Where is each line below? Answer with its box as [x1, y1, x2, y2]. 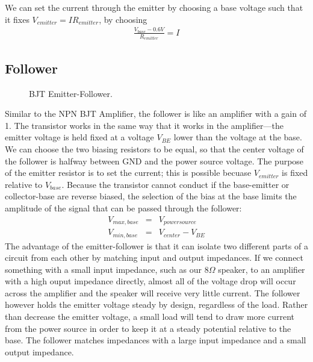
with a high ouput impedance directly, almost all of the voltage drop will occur [5, 275, 296, 287]
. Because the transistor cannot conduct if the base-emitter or [61, 178, 290, 190]
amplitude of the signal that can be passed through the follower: [5, 201, 242, 214]
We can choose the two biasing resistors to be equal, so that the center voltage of [5, 142, 304, 155]
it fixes [5, 13, 29, 25]
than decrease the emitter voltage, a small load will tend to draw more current [5, 310, 295, 323]
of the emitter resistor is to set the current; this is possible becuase [5, 166, 252, 179]
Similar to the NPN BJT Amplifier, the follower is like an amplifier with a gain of [5, 107, 306, 120]
